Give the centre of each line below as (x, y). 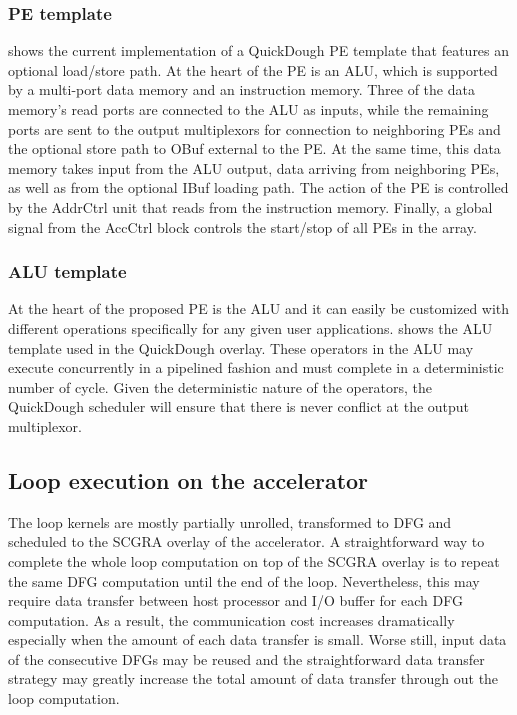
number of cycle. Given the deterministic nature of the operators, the (220, 386)
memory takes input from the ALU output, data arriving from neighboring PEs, (254, 167)
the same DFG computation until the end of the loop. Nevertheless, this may (244, 580)
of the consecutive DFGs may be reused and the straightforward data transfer (246, 658)
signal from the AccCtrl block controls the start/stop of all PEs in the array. (242, 226)
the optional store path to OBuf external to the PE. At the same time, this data (254, 148)
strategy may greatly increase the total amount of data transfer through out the (253, 678)
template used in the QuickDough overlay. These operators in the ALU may (241, 347)
